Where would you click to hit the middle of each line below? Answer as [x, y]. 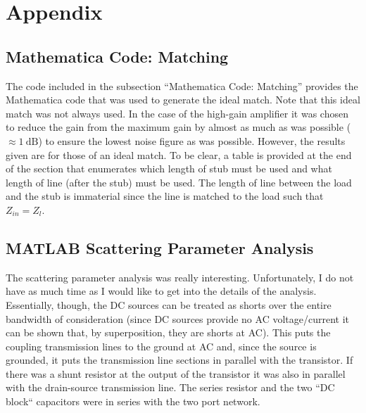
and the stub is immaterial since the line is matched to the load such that [165, 196]
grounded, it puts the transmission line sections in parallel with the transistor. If [179, 360]
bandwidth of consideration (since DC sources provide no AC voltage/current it [177, 318]
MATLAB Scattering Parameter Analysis [160, 247]
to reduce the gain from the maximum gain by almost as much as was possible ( [178, 127]
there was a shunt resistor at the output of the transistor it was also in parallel [176, 373]
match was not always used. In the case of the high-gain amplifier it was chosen [177, 113]
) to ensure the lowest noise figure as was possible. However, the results [192, 140]
